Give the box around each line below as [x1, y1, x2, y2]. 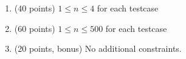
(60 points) [14, 22, 55, 34]
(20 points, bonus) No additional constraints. [14, 42, 182, 55]
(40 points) [14, 2, 55, 14]
